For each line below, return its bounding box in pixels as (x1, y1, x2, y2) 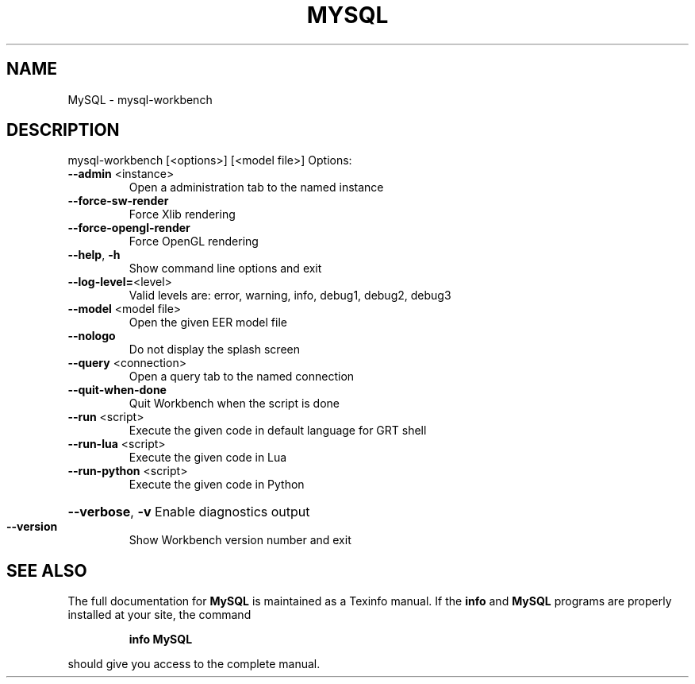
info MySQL (129, 632, 193, 647)
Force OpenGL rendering (129, 234, 259, 249)
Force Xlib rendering (129, 207, 236, 222)
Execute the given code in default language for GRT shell (129, 423, 427, 438)
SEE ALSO (6, 560, 87, 581)
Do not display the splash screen (129, 342, 300, 357)
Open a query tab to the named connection (129, 369, 355, 384)
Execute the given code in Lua (129, 450, 287, 465)
